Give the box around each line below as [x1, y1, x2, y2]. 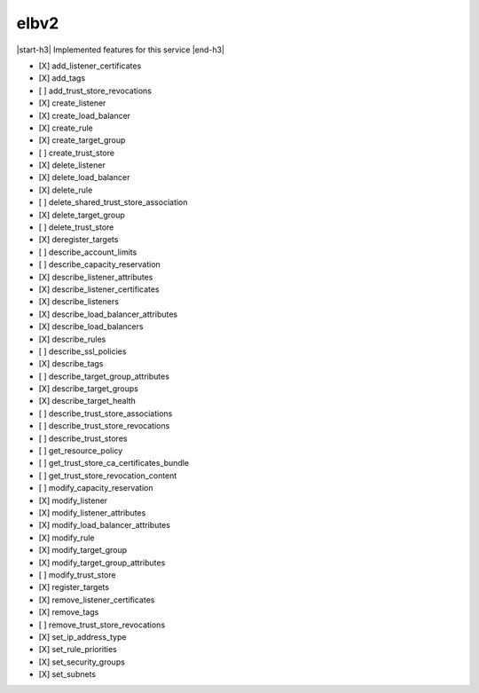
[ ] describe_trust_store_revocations [38, 421, 170, 431]
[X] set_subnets [38, 669, 97, 680]
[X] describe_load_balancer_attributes [38, 309, 177, 319]
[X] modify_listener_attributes [38, 508, 146, 518]
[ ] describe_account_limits [38, 247, 137, 257]
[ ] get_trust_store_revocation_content [38, 470, 177, 481]
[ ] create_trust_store [38, 147, 115, 158]
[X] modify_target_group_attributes [38, 557, 166, 568]
